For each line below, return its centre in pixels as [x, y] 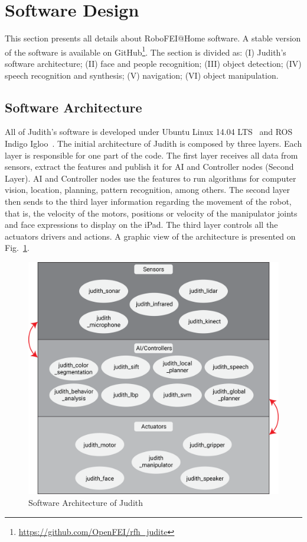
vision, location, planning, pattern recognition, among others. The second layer [148, 190]
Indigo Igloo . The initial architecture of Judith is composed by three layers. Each [153, 143]
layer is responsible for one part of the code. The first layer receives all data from [151, 155]
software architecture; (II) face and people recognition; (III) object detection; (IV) [153, 63]
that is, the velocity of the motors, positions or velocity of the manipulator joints [151, 213]
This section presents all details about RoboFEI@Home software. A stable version [153, 38]
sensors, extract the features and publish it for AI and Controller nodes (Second [149, 167]
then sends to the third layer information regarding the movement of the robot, [148, 201]
